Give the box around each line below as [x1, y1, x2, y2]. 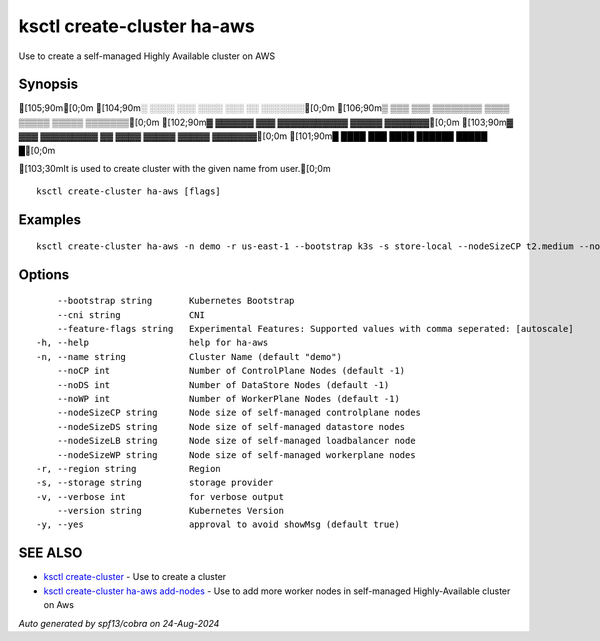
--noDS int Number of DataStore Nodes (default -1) [56, 379, 390, 390]
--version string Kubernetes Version [56, 505, 285, 517]
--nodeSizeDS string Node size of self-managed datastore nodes [56, 421, 406, 432]
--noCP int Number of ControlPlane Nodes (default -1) [56, 365, 406, 377]
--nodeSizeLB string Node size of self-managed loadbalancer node [56, 435, 416, 447]
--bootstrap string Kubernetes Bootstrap [56, 295, 295, 307]
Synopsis [18, 76, 79, 93]
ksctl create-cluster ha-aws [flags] [36, 186, 222, 197]
